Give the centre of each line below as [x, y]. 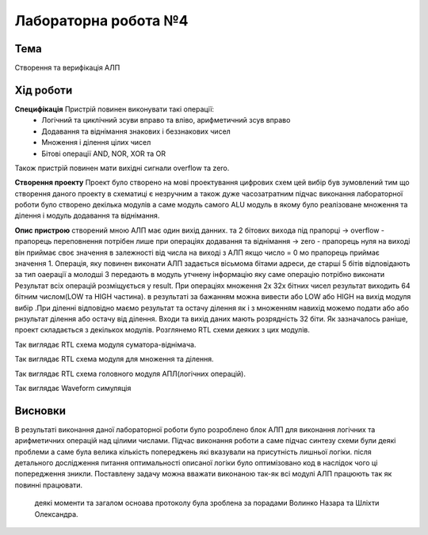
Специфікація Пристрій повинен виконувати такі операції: [114, 109]
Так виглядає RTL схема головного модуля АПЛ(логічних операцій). [130, 374]
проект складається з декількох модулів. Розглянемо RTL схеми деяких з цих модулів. [162, 330]
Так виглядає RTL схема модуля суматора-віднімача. [105, 344]
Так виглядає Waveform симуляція [73, 388]
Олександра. [56, 514]
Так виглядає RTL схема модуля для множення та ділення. [114, 359]
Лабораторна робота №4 [101, 21]
